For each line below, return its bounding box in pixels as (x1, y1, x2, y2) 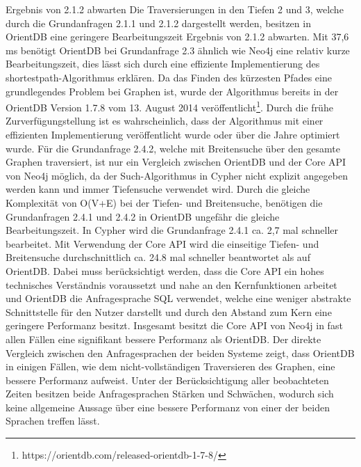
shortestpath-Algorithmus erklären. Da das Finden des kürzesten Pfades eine (6, 70, 332, 84)
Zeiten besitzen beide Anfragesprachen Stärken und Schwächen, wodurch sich (6, 386, 334, 401)
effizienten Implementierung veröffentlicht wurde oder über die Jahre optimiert (6, 127, 340, 141)
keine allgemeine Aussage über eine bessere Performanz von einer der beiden (6, 399, 330, 414)
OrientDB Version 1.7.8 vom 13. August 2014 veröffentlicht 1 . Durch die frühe (6, 98, 333, 114)
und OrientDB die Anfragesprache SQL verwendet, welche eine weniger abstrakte (6, 291, 351, 306)
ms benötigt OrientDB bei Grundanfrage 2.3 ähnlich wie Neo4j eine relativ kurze (6, 42, 350, 57)
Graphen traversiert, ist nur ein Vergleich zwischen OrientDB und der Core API (6, 155, 346, 169)
